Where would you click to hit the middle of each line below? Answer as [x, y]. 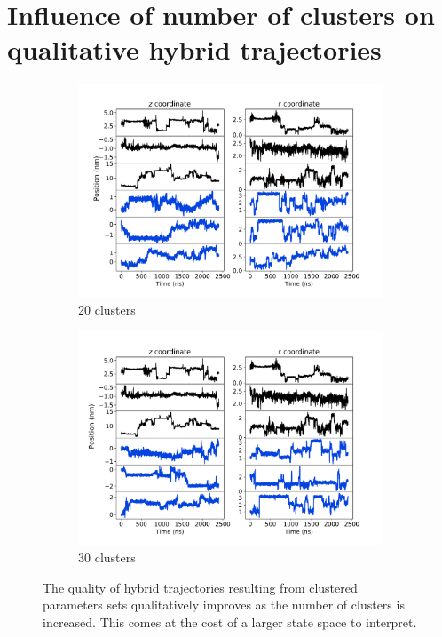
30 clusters [107, 557]
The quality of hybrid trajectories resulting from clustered [200, 587]
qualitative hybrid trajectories [194, 49]
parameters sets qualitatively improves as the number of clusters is [224, 605]
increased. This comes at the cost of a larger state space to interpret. [230, 621]
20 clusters [107, 310]
